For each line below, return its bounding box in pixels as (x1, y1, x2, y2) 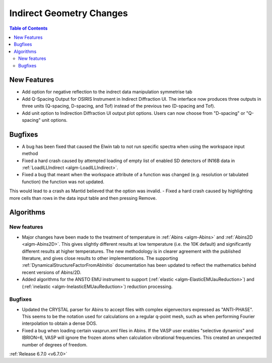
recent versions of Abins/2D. (22, 269, 82, 275)
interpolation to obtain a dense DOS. (22, 320, 98, 327)
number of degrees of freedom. (22, 341, 88, 347)
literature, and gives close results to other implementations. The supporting (22, 255, 178, 261)
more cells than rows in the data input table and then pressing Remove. (9, 195, 157, 201)
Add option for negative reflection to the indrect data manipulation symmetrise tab (22, 89, 192, 95)
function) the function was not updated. (22, 179, 104, 185)
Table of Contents (9, 25, 48, 31)
